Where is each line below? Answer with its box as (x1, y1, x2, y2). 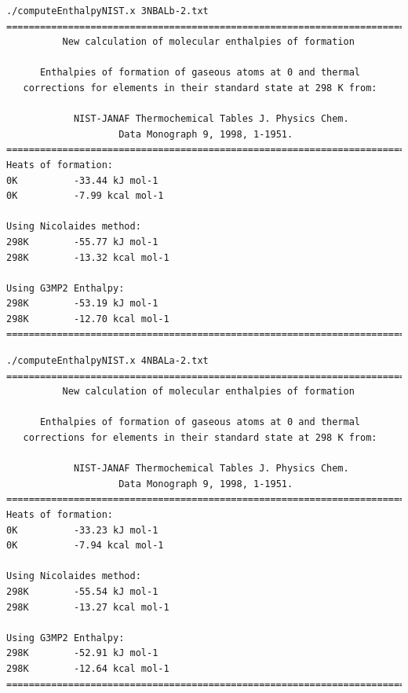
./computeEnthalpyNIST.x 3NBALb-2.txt (6, 5, 209, 16)
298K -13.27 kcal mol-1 (6, 601, 169, 613)
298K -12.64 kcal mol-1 (6, 662, 169, 674)
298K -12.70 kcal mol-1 (6, 313, 169, 324)
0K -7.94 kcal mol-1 (6, 540, 164, 552)
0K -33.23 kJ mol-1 (6, 524, 158, 536)
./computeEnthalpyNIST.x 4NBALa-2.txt (6, 355, 209, 367)
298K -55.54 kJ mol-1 (6, 585, 158, 597)
